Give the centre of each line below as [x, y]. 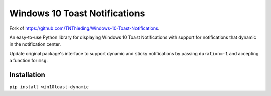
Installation [27, 75]
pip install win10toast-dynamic [49, 87]
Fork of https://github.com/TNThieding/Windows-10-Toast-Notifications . [84, 28]
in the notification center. [35, 44]
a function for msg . [28, 61]
